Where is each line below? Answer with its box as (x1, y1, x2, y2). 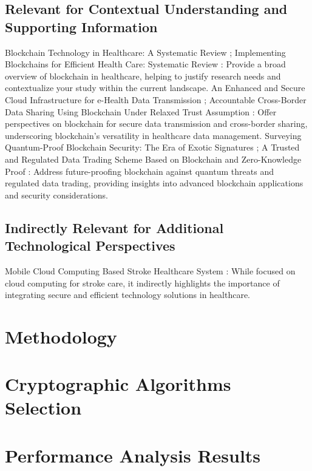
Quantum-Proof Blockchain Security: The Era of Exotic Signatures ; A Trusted (5, 141, 300, 154)
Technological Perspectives (5, 236, 175, 255)
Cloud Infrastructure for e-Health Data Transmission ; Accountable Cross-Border (5, 93, 307, 106)
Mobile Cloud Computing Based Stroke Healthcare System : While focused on (5, 264, 296, 277)
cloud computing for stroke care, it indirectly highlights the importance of (5, 276, 280, 289)
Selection (5, 395, 82, 420)
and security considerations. (5, 188, 108, 201)
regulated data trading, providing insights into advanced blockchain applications (5, 177, 304, 189)
